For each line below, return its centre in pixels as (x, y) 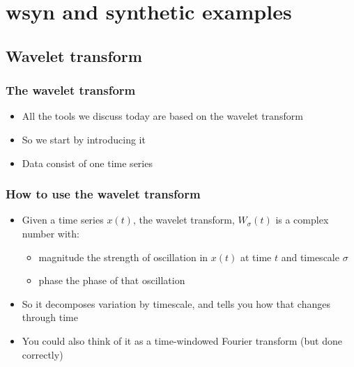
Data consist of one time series (87, 163)
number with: (51, 233)
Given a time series (63, 220)
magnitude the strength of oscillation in (123, 257)
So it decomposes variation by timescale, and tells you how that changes (176, 303)
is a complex (302, 220)
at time (256, 257)
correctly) (43, 354)
